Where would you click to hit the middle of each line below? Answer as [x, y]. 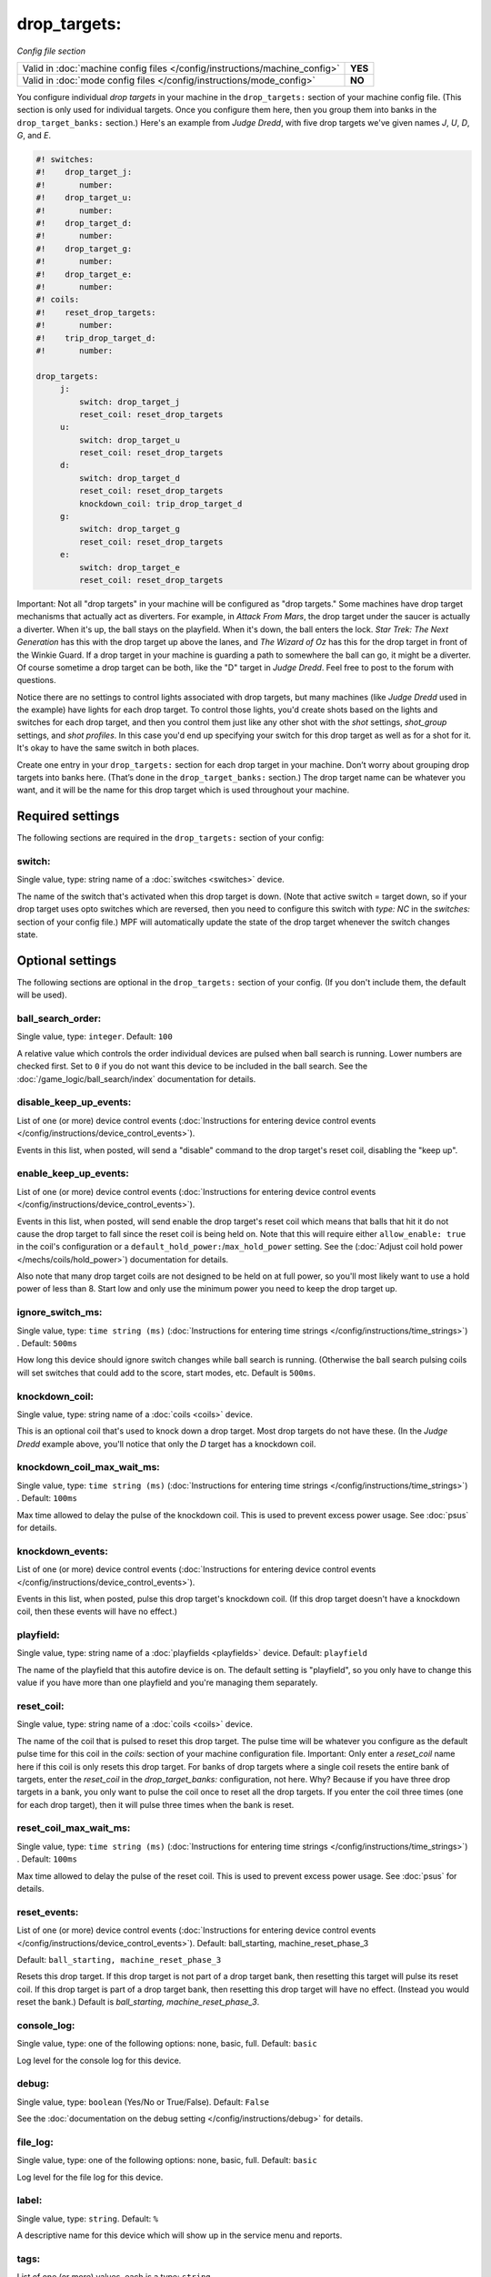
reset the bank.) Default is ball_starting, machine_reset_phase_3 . [138, 2002]
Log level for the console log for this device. [99, 2060]
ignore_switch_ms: [60, 1312]
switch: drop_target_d [130, 478]
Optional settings [67, 960]
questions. [36, 680]
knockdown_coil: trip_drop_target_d [160, 504]
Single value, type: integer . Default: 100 [95, 1036]
